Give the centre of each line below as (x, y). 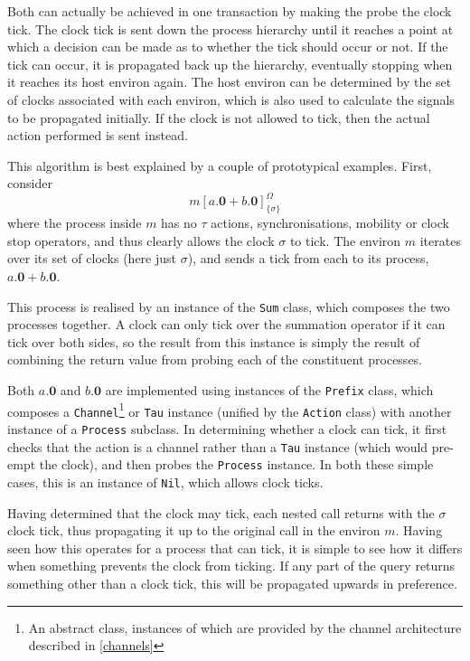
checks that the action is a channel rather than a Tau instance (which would (218, 446)
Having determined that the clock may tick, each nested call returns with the (221, 512)
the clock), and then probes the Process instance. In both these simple (236, 464)
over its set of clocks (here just (92, 258)
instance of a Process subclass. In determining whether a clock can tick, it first (227, 429)
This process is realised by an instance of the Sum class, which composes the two (229, 306)
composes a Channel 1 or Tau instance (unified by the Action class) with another (230, 410)
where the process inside (75, 223)
